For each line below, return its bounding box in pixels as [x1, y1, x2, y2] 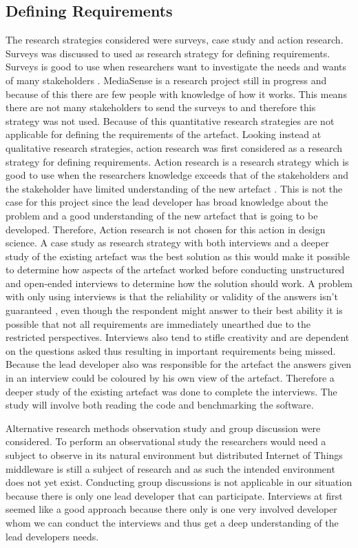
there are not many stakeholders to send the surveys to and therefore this [6, 100, 316, 115]
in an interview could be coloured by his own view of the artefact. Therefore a [6, 371, 335, 385]
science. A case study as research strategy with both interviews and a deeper [6, 235, 329, 250]
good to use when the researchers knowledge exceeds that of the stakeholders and [6, 168, 348, 182]
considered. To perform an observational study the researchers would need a [6, 434, 326, 449]
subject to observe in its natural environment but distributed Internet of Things [6, 448, 343, 462]
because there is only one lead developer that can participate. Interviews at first [6, 488, 343, 502]
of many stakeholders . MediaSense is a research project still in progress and [6, 72, 327, 87]
